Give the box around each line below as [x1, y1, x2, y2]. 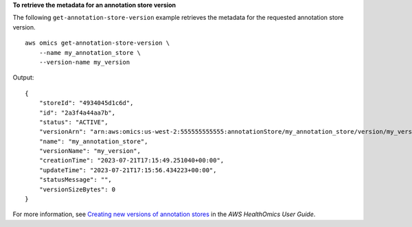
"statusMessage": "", [38, 176, 113, 184]
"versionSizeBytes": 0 [38, 185, 116, 193]
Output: [12, 73, 34, 82]
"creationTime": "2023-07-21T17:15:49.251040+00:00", [38, 156, 225, 165]
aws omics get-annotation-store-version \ [25, 39, 170, 47]
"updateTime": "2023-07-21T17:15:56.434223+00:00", [38, 166, 217, 174]
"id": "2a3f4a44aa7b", [38, 108, 116, 117]
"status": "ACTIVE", [38, 118, 108, 126]
